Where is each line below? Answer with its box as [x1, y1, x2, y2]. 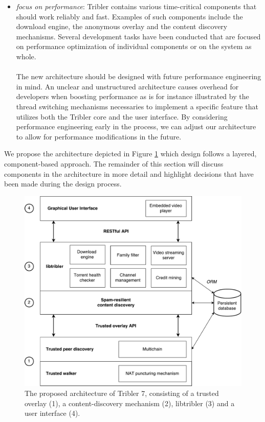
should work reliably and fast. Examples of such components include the [16, 11, 243, 21]
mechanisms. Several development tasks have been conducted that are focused [16, 31, 261, 41]
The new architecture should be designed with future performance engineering [16, 71, 261, 82]
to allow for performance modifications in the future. [16, 131, 182, 142]
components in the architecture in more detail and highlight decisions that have [4, 168, 254, 179]
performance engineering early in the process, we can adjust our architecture [16, 121, 256, 132]
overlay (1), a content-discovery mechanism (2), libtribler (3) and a [25, 397, 235, 408]
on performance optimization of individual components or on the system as [16, 41, 252, 52]
